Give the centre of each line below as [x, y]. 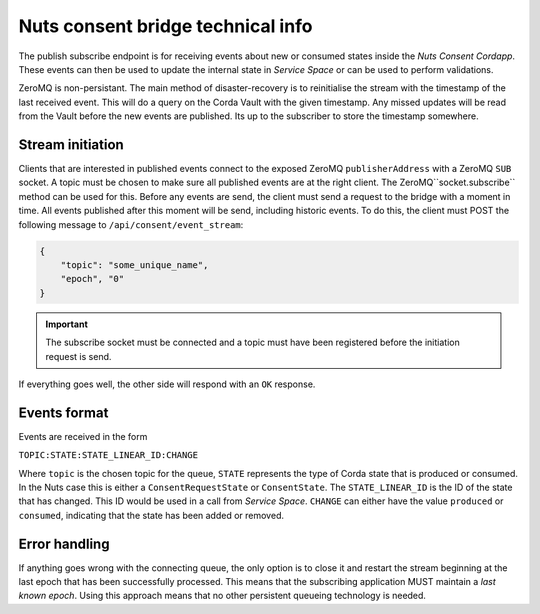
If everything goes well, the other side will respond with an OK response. [167, 384]
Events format [63, 412]
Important [67, 324]
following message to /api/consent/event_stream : [131, 224]
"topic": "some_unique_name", [134, 264]
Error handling [64, 543]
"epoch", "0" [92, 279]
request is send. [78, 356]
